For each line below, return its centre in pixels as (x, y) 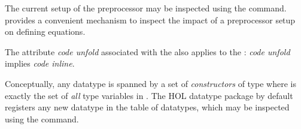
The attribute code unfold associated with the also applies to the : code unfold (148, 51)
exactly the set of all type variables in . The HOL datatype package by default (149, 95)
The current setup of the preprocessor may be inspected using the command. (146, 8)
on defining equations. (45, 31)
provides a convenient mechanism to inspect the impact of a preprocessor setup (150, 19)
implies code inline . (40, 63)
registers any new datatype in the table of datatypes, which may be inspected (147, 107)
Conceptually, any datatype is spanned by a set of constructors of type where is (151, 83)
